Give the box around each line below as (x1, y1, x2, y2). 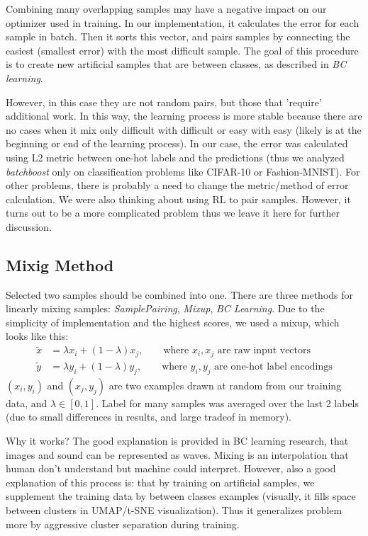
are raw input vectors (217, 346, 311, 356)
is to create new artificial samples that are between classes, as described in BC (6, 57, 347, 72)
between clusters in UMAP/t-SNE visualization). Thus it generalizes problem (6, 502, 342, 517)
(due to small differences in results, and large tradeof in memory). (6, 409, 291, 424)
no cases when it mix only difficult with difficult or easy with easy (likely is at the (6, 122, 362, 137)
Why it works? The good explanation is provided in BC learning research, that (6, 433, 349, 448)
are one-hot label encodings (214, 362, 333, 372)
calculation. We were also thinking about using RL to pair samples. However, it (6, 191, 351, 206)
